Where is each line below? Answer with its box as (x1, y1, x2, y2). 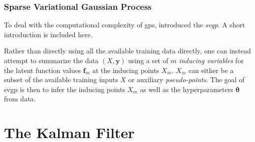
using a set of (128, 55, 168, 65)
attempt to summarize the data (4, 55, 99, 65)
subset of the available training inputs (4, 74, 118, 85)
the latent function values (4, 65, 81, 75)
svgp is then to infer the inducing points (4, 84, 126, 94)
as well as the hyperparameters (140, 84, 233, 94)
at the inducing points (92, 65, 159, 75)
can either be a (188, 65, 234, 75)
